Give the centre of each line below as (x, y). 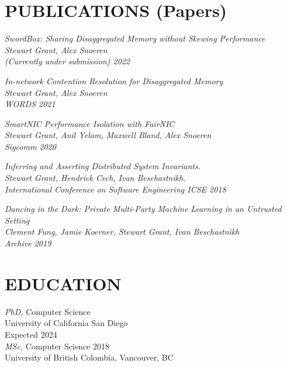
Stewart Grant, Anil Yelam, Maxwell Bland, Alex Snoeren (108, 135)
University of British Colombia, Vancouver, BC (89, 357)
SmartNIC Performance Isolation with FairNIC (90, 123)
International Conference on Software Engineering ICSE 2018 (115, 189)
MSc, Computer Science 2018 (57, 346)
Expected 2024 (31, 334)
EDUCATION (63, 283)
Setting (17, 220)
